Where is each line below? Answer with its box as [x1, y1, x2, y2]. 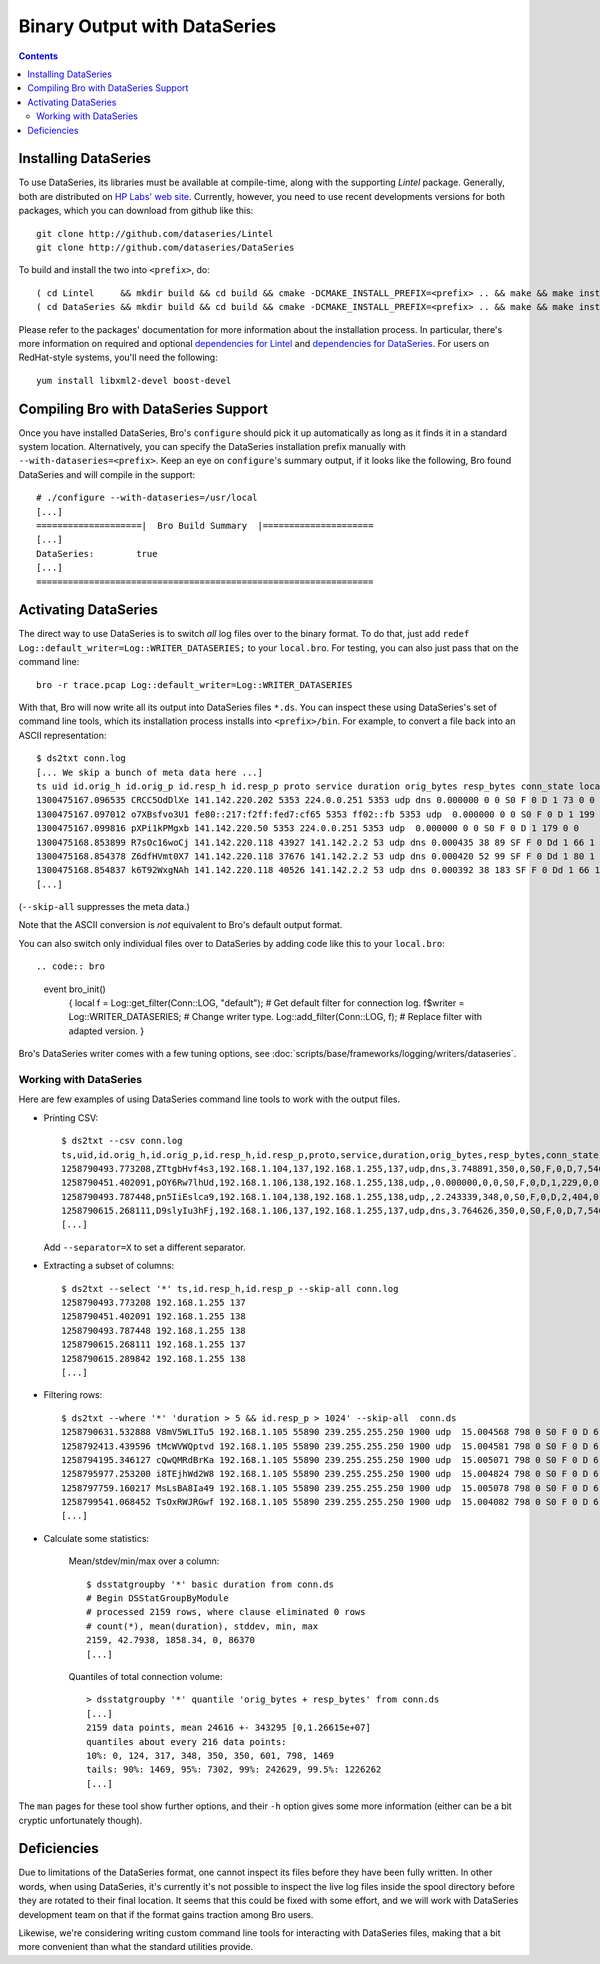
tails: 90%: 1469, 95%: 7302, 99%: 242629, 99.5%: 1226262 [86, 1764, 382, 1775]
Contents [18, 50, 59, 62]
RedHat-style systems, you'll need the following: [18, 351, 219, 364]
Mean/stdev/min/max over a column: [68, 1555, 220, 1567]
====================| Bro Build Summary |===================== [36, 520, 374, 531]
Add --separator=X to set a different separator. [43, 1241, 246, 1253]
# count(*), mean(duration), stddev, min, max [86, 1620, 319, 1632]
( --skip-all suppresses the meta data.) [18, 901, 190, 913]
